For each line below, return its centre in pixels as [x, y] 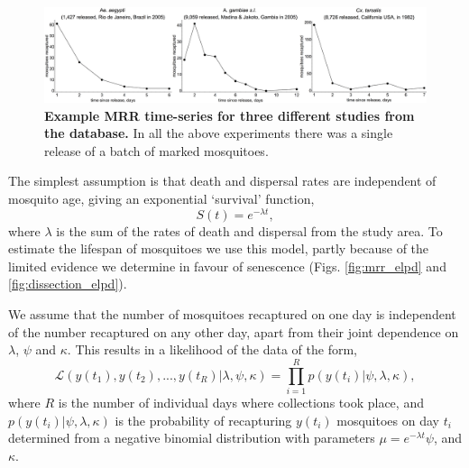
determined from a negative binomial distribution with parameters [192, 438]
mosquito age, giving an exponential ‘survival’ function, [161, 198]
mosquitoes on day [388, 420]
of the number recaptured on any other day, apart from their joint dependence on [234, 331]
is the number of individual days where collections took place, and [241, 402]
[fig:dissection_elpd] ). [68, 284]
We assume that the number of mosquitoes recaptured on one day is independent [232, 314]
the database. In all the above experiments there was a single [219, 133]
